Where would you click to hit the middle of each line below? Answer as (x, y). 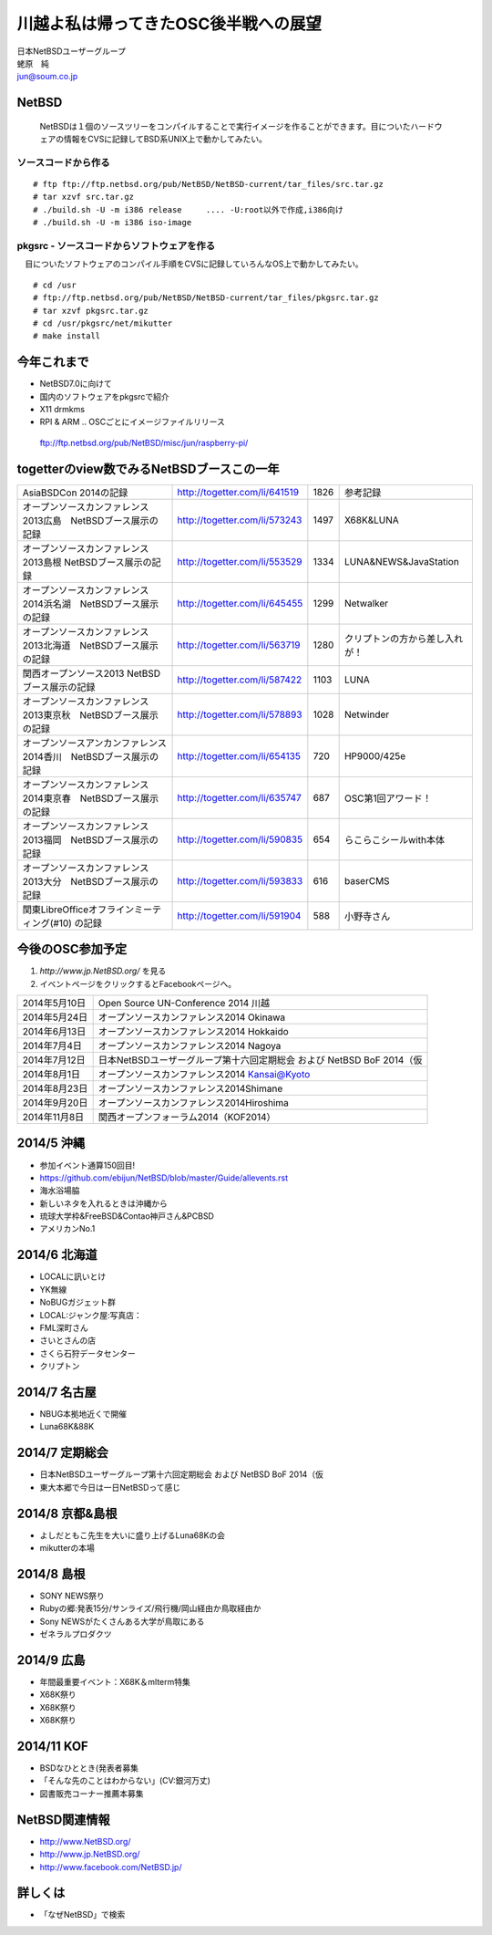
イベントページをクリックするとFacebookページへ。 (138, 983)
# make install (67, 336)
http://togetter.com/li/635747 (240, 797)
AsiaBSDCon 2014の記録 (75, 493)
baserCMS (367, 880)
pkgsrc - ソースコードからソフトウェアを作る (116, 246)
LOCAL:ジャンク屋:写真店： (91, 1315)
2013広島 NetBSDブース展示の (91, 520)
